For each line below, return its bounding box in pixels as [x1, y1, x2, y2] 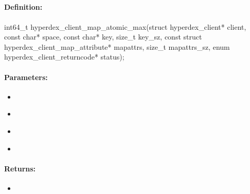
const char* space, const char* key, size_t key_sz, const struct [4, 31, 202, 42]
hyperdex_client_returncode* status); [4, 51, 124, 62]
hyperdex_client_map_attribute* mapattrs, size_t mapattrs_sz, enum [4, 41, 230, 52]
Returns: [4, 163, 36, 173]
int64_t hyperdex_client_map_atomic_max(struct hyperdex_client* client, [4, 21, 246, 32]
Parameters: [4, 71, 48, 82]
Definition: [4, 2, 43, 12]
